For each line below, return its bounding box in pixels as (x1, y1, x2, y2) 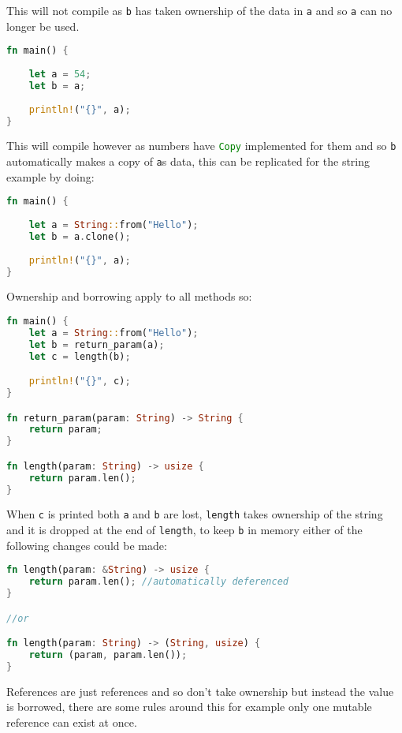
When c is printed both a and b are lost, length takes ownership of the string (6, 506, 383, 522)
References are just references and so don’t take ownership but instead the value (6, 683, 394, 699)
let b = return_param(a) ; (28, 338, 165, 350)
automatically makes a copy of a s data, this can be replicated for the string (6, 153, 370, 170)
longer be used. (6, 17, 80, 34)
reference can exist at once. (6, 714, 137, 730)
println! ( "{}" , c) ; (28, 376, 131, 387)
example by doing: (6, 168, 95, 185)
